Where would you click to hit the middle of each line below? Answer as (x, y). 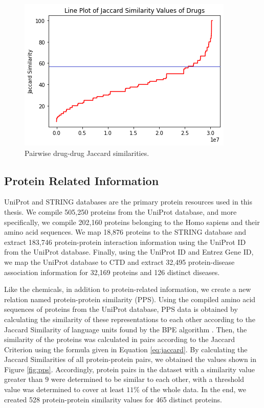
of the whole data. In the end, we (194, 389)
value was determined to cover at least (64, 389)
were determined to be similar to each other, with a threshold (148, 379)
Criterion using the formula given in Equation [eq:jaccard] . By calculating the (126, 349)
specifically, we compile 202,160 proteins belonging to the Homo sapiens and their (132, 222)
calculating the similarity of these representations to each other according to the (130, 319)
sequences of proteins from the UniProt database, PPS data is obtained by (121, 309)
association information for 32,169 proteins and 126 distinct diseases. (112, 272)
